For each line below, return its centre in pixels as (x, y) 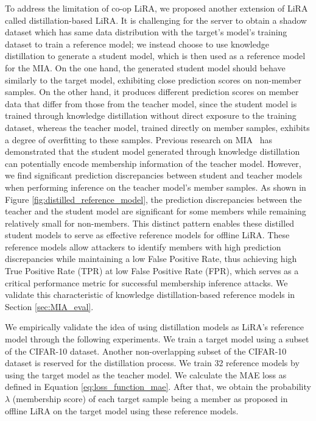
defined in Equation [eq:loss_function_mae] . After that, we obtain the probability (158, 387)
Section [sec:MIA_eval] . (49, 306)
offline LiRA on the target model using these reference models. (122, 410)
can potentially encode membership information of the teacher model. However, (153, 163)
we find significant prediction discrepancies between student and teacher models (154, 175)
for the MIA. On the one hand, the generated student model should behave (145, 67)
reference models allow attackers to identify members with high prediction (143, 246)
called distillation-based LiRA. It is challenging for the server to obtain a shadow (156, 20)
